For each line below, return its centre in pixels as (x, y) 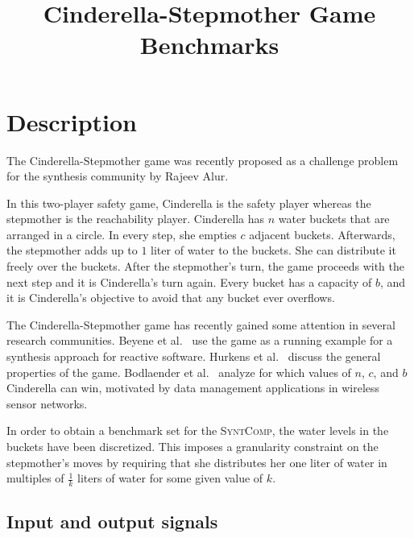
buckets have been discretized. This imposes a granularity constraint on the (193, 446)
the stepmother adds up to (72, 250)
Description (72, 121)
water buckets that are (334, 219)
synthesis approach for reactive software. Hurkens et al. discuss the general (194, 356)
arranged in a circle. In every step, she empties (122, 234)
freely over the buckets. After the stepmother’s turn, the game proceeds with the (206, 266)
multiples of (35, 478)
